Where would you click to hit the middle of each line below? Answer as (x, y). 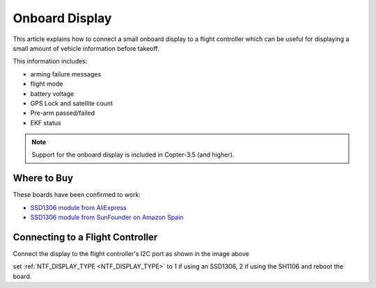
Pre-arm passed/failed (63, 113)
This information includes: (50, 61)
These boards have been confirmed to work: (77, 195)
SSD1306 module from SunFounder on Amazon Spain (107, 217)
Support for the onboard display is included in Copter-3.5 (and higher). (133, 155)
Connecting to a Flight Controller (85, 237)
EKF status (46, 122)
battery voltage (52, 93)
